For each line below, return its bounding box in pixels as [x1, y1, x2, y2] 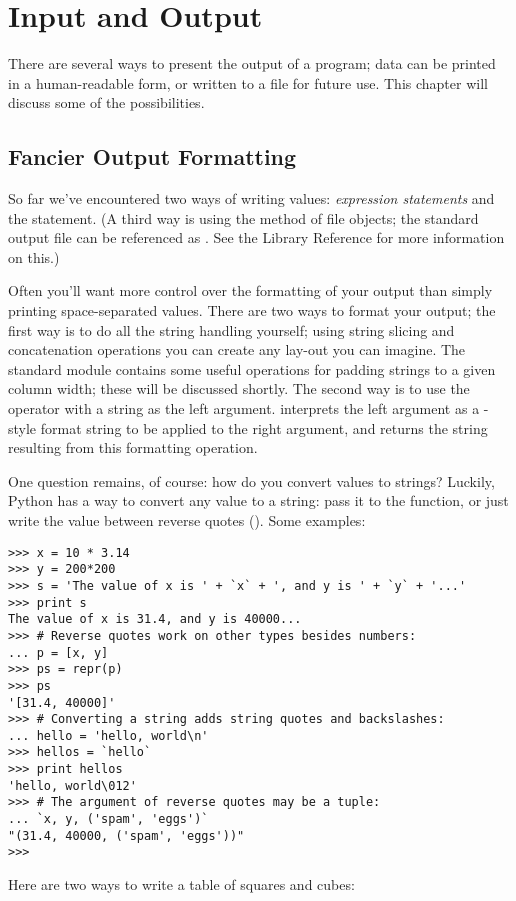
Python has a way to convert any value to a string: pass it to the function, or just [8, 490, 509, 511]
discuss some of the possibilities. [8, 92, 205, 113]
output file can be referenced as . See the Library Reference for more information [8, 227, 505, 248]
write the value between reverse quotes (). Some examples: [8, 510, 366, 531]
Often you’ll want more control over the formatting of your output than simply [8, 280, 493, 301]
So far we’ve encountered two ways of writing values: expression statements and [8, 188, 495, 209]
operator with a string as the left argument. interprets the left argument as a [8, 398, 480, 419]
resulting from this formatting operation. [8, 437, 258, 458]
